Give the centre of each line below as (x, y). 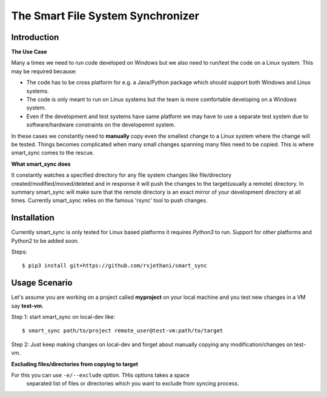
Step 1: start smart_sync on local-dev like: (63, 317)
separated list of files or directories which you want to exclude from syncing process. (133, 384)
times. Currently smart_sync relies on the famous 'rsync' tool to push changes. (109, 200)
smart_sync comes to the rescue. (53, 153)
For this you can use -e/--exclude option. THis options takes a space (101, 375)
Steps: (19, 252)
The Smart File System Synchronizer (105, 16)
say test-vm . (27, 306)
